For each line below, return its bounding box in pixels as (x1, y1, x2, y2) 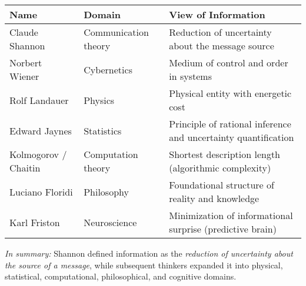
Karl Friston (9, 215, 60, 229)
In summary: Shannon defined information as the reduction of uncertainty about (5, 247, 293, 259)
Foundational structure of (169, 178, 274, 191)
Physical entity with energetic (169, 86, 292, 100)
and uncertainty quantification (169, 130, 294, 144)
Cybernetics (84, 62, 132, 76)
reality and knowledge (169, 191, 260, 205)
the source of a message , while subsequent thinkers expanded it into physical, (5, 258, 283, 271)
